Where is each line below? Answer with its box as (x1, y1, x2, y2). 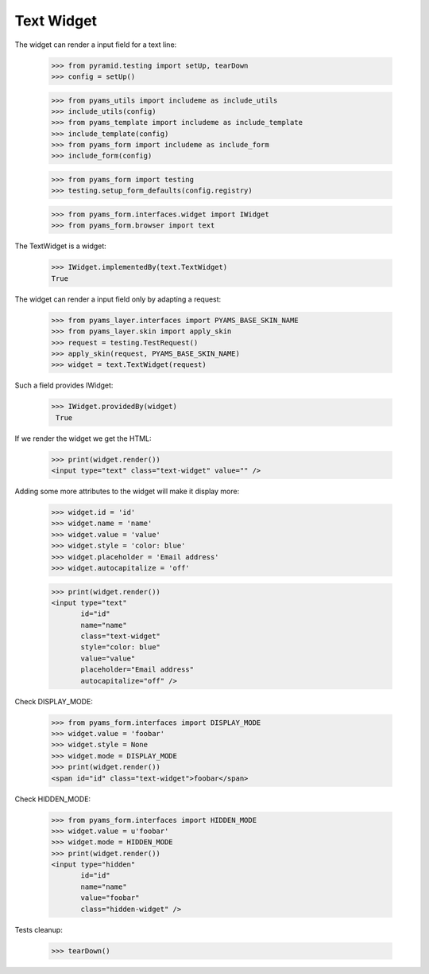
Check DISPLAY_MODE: (14, 696, 93, 706)
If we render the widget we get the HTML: (14, 434, 152, 443)
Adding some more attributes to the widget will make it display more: (14, 486, 240, 496)
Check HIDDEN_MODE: (14, 794, 91, 804)
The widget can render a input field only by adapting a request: (14, 294, 222, 304)
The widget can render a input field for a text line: (14, 40, 177, 49)
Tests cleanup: (14, 925, 63, 934)
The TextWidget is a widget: (14, 241, 106, 251)
